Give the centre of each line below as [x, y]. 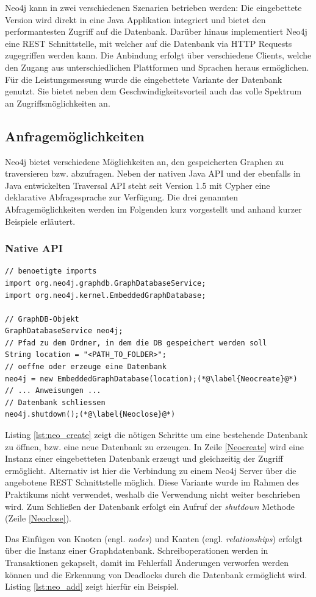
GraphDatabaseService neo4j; [64, 331]
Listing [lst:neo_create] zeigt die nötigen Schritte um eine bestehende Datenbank [156, 435]
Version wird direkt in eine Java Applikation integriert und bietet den [135, 19]
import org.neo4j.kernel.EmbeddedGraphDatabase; [106, 295]
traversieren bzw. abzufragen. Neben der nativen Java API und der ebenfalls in [153, 173]
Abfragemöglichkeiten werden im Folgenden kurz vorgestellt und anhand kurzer [153, 209]
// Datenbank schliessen [55, 402]
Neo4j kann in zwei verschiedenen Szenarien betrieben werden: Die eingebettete [153, 7]
